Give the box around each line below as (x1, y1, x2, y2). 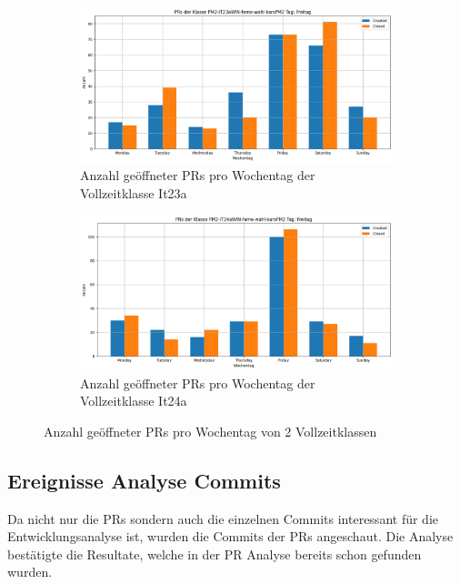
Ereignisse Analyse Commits (7, 466, 281, 494)
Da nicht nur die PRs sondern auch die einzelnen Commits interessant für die (7, 508, 438, 528)
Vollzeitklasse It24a (80, 391, 187, 410)
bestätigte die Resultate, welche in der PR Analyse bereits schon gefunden (7, 544, 422, 563)
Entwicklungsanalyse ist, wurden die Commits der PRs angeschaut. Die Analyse (7, 527, 454, 546)
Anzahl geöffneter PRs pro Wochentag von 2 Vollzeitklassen (44, 421, 377, 440)
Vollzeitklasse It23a (80, 183, 187, 202)
